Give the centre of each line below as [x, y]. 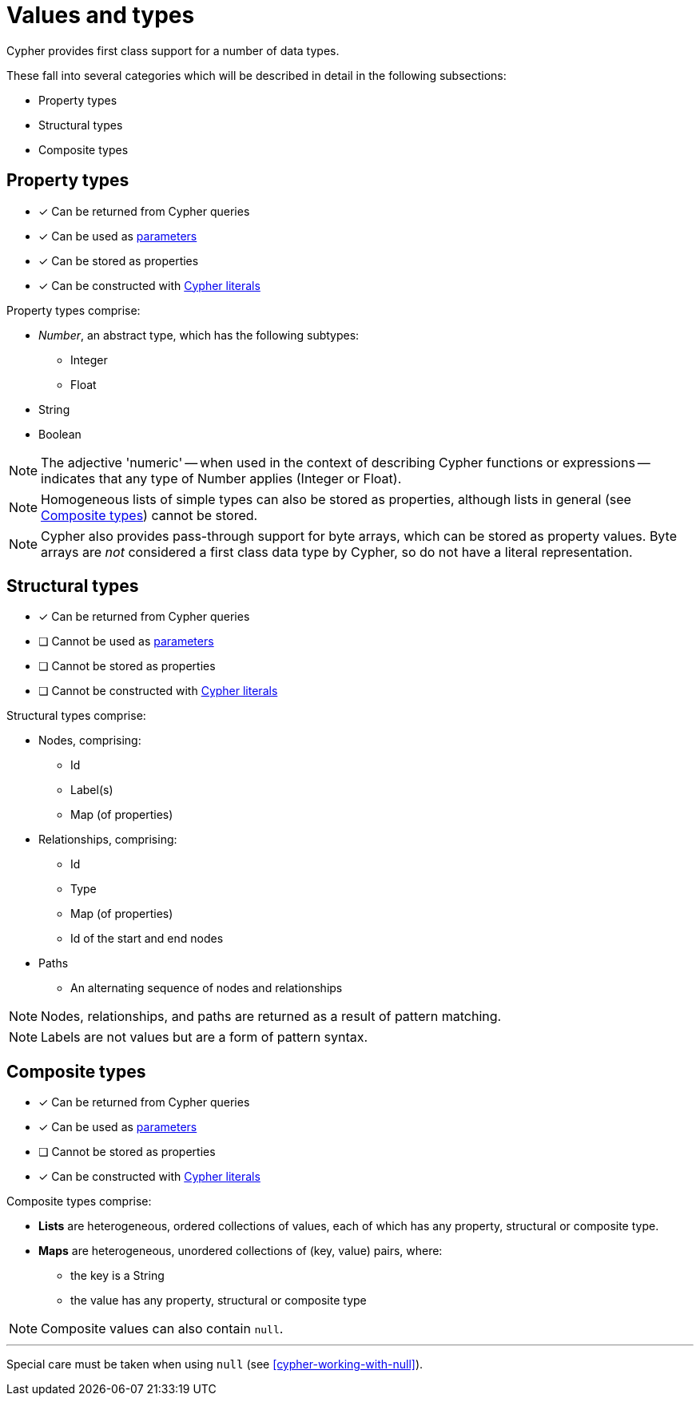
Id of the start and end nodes [147, 939]
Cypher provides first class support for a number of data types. [173, 50]
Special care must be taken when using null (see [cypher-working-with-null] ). [215, 1364]
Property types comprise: [74, 310]
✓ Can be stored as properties [119, 260]
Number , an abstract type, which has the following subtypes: [199, 335]
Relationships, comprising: [108, 840]
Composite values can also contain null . [162, 1329]
